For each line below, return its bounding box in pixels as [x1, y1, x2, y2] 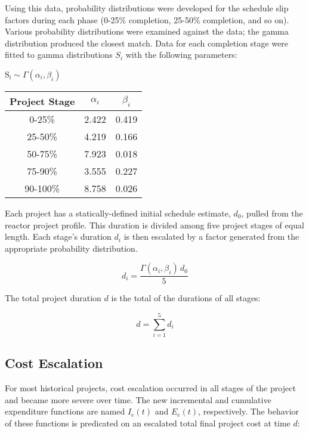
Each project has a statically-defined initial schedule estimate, [5, 206, 231, 219]
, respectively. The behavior [198, 405, 299, 417]
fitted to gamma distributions [5, 48, 113, 61]
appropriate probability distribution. [5, 242, 138, 254]
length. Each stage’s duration [5, 230, 112, 243]
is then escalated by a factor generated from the [123, 230, 299, 243]
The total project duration [5, 292, 101, 304]
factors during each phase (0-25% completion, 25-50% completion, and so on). [5, 13, 289, 26]
